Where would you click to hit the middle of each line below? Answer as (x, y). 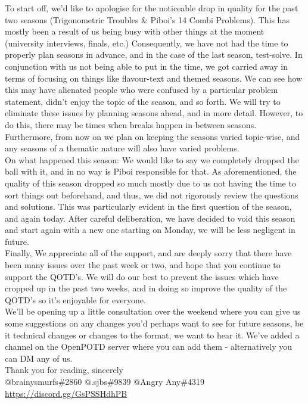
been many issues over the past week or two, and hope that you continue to (143, 265)
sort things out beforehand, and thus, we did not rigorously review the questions (152, 195)
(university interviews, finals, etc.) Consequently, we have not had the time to (147, 43)
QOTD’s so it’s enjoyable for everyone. (75, 299)
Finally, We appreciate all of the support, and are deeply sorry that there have (148, 253)
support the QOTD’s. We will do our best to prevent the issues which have (142, 276)
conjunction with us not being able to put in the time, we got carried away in (146, 66)
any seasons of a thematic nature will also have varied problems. (122, 148)
